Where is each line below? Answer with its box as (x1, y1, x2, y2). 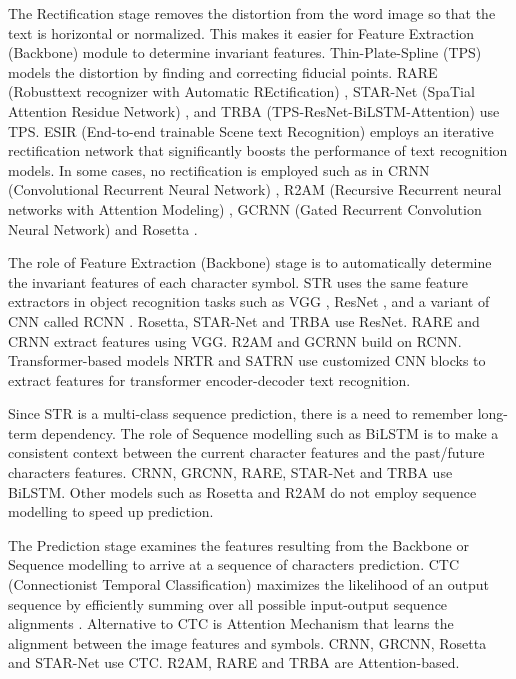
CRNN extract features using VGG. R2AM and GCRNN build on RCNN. (8, 330, 462, 351)
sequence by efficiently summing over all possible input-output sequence (8, 593, 448, 614)
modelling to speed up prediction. (8, 501, 214, 522)
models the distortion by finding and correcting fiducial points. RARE (8, 61, 438, 82)
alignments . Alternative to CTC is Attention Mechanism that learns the (8, 613, 454, 634)
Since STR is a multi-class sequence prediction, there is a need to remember (8, 403, 473, 424)
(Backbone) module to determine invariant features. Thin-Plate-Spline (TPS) (8, 42, 482, 63)
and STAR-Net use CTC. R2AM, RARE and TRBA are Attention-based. (8, 652, 460, 673)
